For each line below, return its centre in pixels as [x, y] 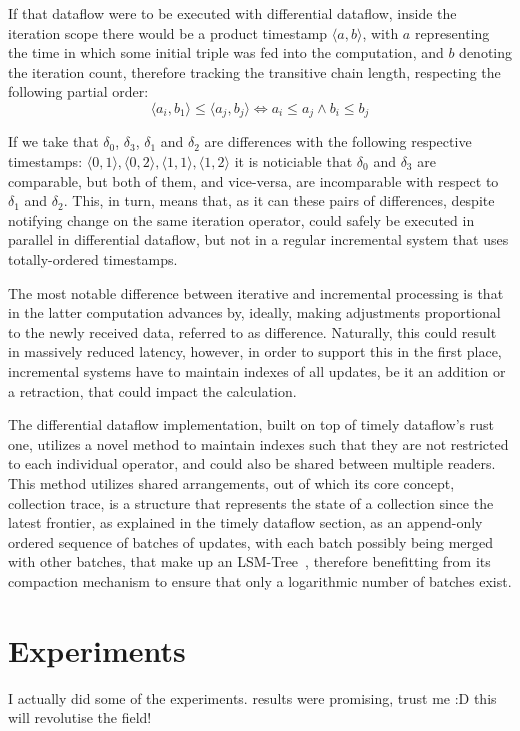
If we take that [53, 141]
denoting [486, 52]
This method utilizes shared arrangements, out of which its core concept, [231, 482]
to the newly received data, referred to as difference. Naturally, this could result [252, 331]
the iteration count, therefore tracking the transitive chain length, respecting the [254, 71]
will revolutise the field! [80, 717]
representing [452, 32]
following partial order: [78, 91]
